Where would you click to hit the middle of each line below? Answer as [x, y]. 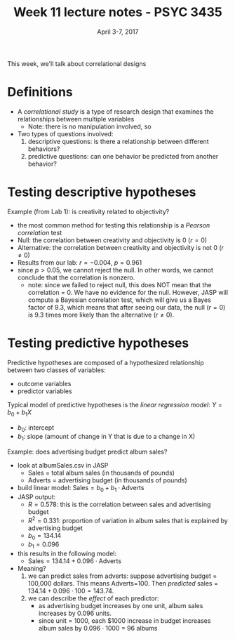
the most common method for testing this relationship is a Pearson [114, 225]
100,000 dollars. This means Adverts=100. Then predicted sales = [123, 584]
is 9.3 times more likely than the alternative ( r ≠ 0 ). [101, 315]
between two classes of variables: [57, 370]
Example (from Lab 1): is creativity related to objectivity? [88, 211]
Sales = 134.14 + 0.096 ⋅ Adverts [74, 561]
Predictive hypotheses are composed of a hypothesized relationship [106, 362]
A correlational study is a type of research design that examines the [115, 111]
